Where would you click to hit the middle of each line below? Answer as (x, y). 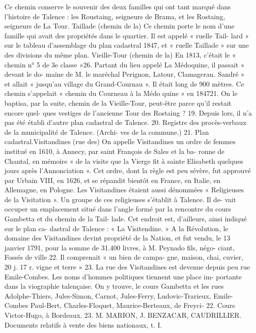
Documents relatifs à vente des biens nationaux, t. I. (83, 324)
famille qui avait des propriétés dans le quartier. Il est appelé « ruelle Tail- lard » (127, 35)
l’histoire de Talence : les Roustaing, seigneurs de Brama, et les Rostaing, (115, 16)
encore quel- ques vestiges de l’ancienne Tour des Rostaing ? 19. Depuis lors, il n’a (128, 112)
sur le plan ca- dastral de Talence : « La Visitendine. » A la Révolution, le (116, 228)
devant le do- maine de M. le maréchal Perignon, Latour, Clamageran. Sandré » (125, 74)
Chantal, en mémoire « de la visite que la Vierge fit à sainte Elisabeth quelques (124, 161)
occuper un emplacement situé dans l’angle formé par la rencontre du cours (118, 209)
